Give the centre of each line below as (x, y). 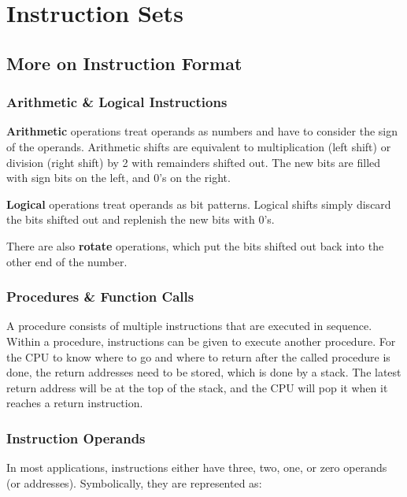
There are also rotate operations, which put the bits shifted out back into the (195, 245)
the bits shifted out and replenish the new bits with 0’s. (141, 219)
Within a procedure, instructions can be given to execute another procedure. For (201, 341)
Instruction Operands (76, 438)
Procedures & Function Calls (100, 297)
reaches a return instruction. (75, 403)
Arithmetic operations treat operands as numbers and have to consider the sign (202, 131)
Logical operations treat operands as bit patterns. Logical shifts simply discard (199, 204)
